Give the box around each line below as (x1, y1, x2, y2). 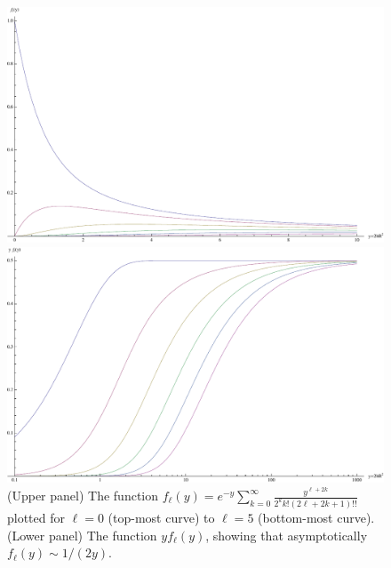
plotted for (7, 508, 66, 526)
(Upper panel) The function (7, 486, 159, 504)
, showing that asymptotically (205, 525, 368, 544)
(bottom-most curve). (258, 508, 375, 526)
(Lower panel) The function (7, 525, 157, 544)
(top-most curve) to (108, 508, 215, 526)
